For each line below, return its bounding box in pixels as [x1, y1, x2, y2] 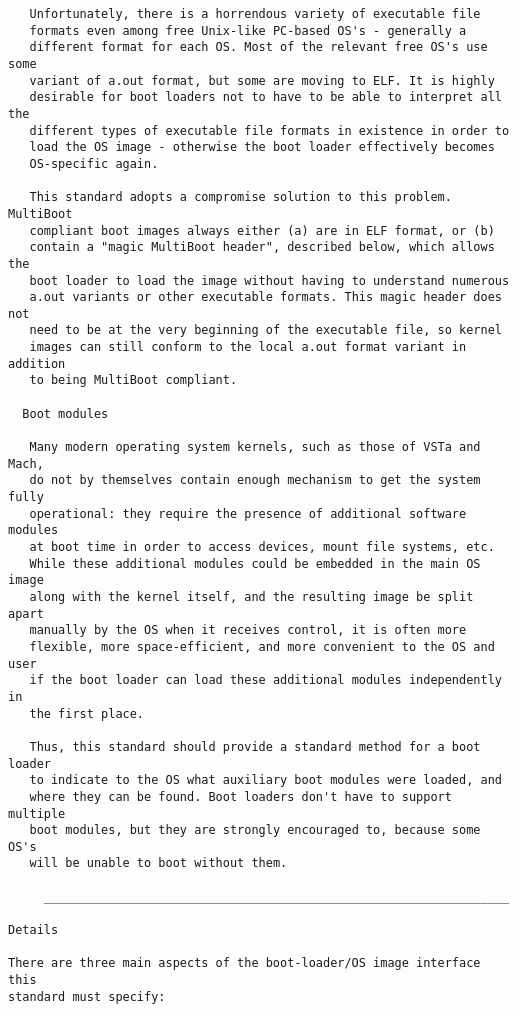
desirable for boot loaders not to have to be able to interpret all [29, 90, 502, 105]
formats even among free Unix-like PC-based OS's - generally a [29, 23, 467, 38]
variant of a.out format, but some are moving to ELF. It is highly [29, 73, 495, 88]
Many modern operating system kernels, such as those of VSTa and [29, 440, 481, 455]
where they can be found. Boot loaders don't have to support [29, 789, 452, 804]
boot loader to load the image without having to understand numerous [29, 273, 510, 288]
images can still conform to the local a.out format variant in [29, 340, 467, 355]
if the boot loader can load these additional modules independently [29, 673, 502, 688]
